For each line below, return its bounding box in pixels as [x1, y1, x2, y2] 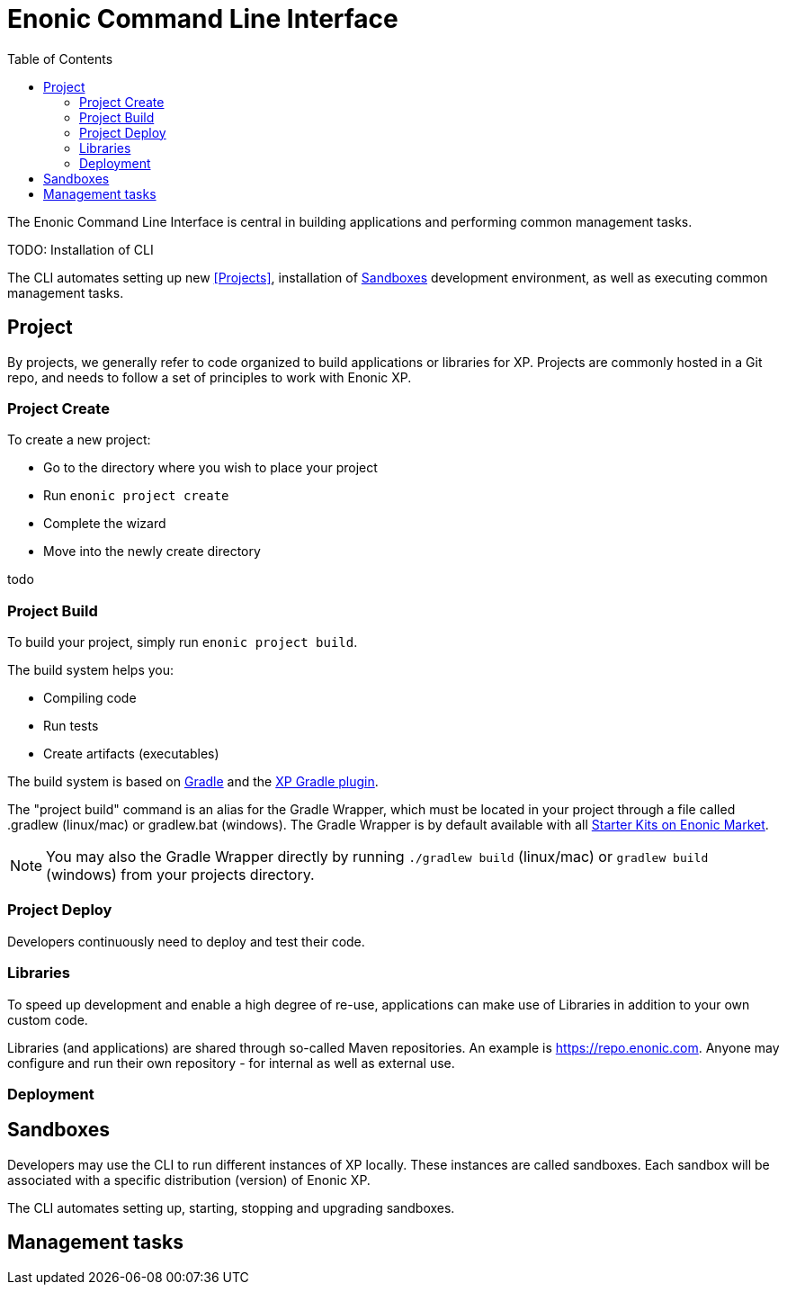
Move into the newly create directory [43, 543, 261, 560]
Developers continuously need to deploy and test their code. [7, 933, 365, 949]
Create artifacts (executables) [43, 746, 219, 762]
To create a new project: [7, 432, 151, 448]
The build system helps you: [7, 662, 174, 678]
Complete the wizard [43, 516, 166, 532]
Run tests [43, 718, 99, 734]
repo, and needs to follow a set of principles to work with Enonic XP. [7, 369, 412, 385]
